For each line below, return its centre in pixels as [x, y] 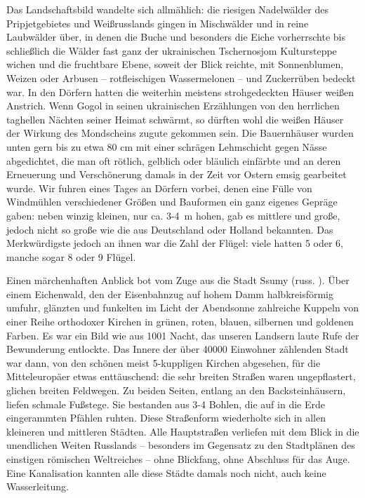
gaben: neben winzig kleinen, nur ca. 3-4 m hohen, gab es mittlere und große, [173, 215]
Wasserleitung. [38, 486]
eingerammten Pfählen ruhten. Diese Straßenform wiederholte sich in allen [166, 418]
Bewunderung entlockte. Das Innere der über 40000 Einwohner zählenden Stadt [178, 349]
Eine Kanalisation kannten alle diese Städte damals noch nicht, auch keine [166, 472]
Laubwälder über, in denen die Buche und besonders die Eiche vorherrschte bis [176, 37]
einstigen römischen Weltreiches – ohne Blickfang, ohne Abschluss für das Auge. [178, 459]
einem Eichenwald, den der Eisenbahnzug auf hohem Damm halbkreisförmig [170, 294]
